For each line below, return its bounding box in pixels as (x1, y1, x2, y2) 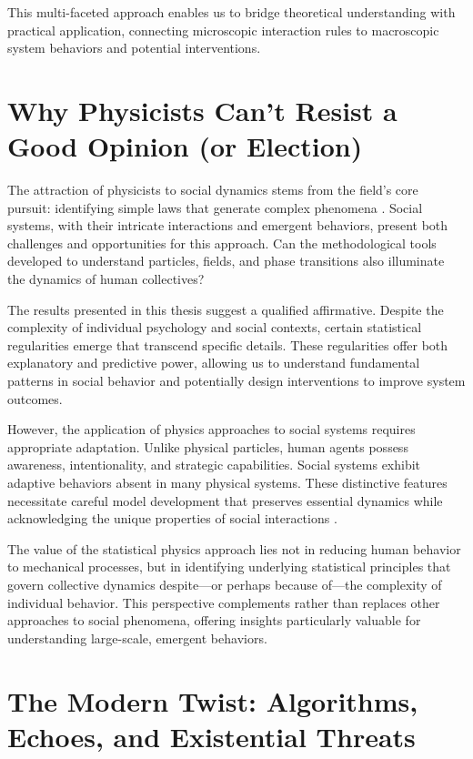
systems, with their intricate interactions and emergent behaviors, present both (7, 216, 448, 235)
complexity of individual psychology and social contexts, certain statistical (7, 318, 422, 337)
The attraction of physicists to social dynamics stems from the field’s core (7, 180, 418, 199)
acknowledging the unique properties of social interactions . (7, 509, 337, 528)
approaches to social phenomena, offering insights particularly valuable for (7, 611, 421, 630)
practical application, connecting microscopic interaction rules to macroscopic (7, 20, 439, 39)
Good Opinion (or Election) (7, 127, 363, 165)
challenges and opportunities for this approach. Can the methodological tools (7, 233, 437, 252)
